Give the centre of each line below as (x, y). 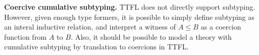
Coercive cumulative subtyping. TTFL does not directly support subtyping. (130, 7)
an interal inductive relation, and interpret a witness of (90, 27)
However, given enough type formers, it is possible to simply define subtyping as (129, 17)
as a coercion (221, 27)
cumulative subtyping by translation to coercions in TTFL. (96, 47)
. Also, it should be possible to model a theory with (151, 36)
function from (25, 36)
